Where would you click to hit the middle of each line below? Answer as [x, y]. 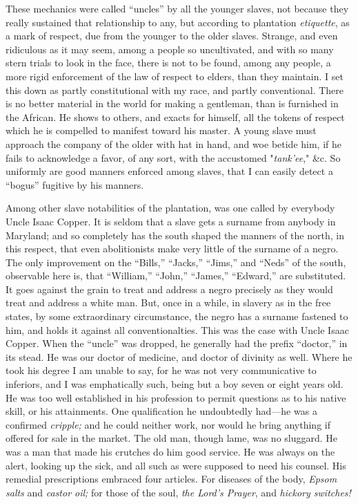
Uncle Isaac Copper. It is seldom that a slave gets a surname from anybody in [171, 221]
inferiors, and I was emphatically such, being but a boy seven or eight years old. [175, 384]
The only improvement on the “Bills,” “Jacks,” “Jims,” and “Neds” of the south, [176, 262]
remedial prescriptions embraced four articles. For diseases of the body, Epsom [171, 479]
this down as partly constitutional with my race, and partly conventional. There [175, 90]
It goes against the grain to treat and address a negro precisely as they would [169, 289]
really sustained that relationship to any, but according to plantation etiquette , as [178, 22]
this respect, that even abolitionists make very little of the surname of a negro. [172, 249]
